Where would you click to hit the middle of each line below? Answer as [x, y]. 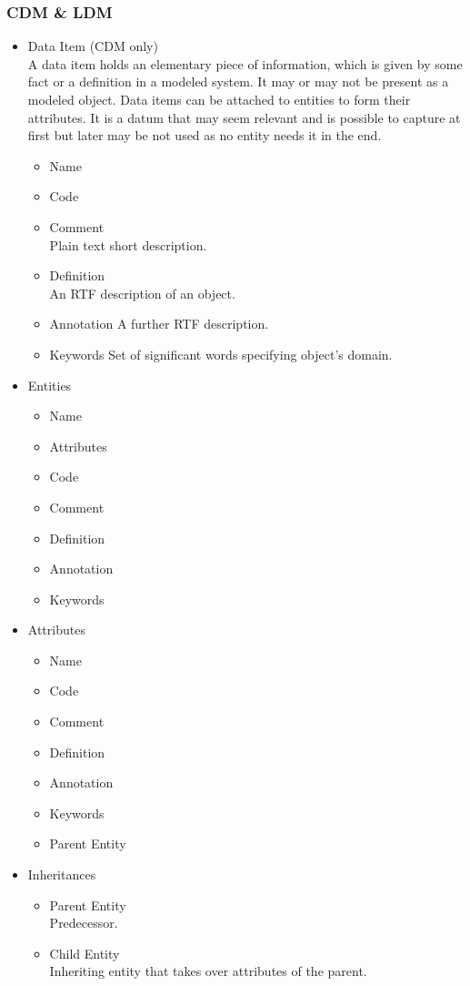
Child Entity [85, 953]
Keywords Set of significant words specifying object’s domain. [221, 354]
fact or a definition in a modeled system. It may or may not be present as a [238, 81]
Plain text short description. [128, 244]
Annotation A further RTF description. [159, 324]
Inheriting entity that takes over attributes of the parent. [208, 971]
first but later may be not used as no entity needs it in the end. [205, 135]
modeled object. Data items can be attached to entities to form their [219, 99]
